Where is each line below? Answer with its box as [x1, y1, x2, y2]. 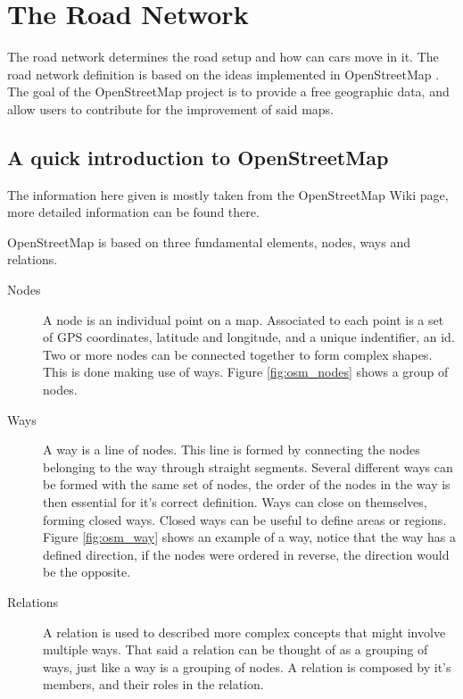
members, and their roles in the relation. [43, 675, 264, 694]
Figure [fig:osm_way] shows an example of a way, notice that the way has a [43, 528, 456, 546]
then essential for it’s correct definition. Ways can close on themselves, [43, 493, 427, 512]
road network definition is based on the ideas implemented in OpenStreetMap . [7, 64, 440, 83]
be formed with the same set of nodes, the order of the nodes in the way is [43, 475, 451, 494]
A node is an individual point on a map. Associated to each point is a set [43, 310, 444, 329]
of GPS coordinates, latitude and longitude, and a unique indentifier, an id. [43, 328, 455, 346]
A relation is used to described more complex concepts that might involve [43, 622, 446, 641]
